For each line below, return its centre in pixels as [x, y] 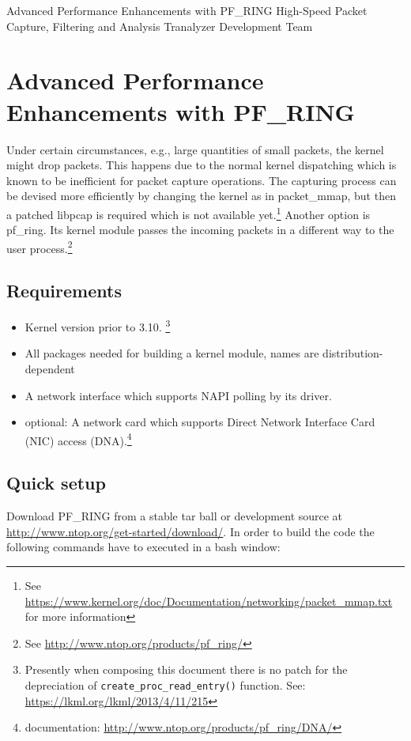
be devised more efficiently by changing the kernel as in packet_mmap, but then [201, 196]
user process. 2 [40, 247]
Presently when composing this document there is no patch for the [186, 669]
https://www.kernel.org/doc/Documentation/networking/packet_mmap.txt [209, 601]
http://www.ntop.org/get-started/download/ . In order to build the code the [190, 531]
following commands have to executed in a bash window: [143, 547]
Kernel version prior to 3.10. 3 [98, 325]
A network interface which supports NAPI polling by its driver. [178, 395]
